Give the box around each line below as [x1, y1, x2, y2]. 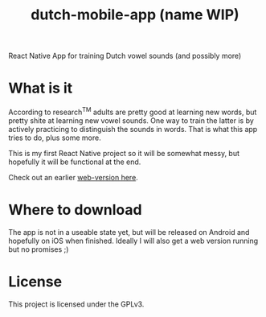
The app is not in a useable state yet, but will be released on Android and [8, 227, 250, 237]
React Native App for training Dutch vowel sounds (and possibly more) [8, 51, 242, 61]
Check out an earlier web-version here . [8, 172, 138, 182]
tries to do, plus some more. [8, 133, 102, 142]
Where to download [8, 200, 142, 219]
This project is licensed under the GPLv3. [8, 299, 145, 309]
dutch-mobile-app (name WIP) [31, 6, 239, 24]
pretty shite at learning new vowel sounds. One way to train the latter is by [8, 115, 255, 126]
